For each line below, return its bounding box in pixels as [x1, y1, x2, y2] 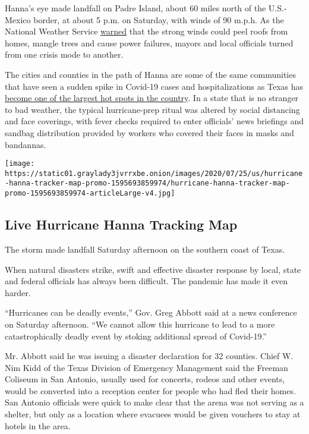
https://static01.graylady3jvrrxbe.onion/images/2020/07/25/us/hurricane [5, 169, 303, 178]
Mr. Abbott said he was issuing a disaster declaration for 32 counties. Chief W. [5, 350, 294, 362]
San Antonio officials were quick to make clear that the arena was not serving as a [5, 396, 304, 408]
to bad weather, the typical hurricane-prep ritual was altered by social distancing [5, 103, 300, 115]
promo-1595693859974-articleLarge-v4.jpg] [5, 189, 175, 198]
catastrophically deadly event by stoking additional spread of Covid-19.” [5, 329, 267, 342]
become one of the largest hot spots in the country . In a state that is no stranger [5, 92, 299, 104]
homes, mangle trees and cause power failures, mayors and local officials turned [5, 36, 294, 49]
